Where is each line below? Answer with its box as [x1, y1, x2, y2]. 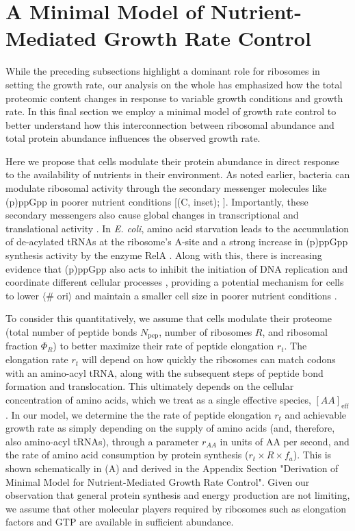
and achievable [285, 407, 347, 421]
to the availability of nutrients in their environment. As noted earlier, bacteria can [5, 167, 350, 182]
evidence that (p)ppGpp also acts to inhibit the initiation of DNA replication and [5, 261, 348, 275]
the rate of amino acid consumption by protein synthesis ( [5, 447, 249, 462]
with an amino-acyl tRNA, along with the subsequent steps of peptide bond [5, 365, 324, 380]
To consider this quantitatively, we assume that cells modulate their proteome [5, 311, 332, 325]
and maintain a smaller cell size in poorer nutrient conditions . [75, 288, 337, 302]
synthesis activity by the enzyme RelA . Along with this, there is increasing [5, 248, 322, 262]
